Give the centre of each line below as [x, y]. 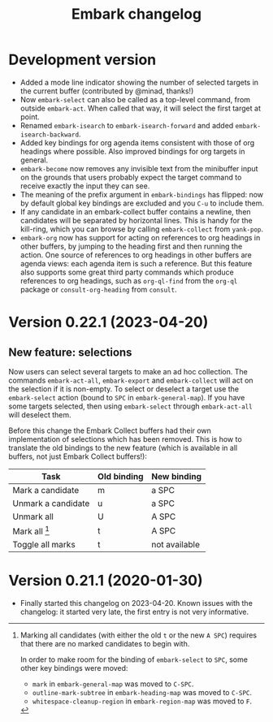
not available [176, 545]
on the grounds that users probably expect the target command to [131, 177]
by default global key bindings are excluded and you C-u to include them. [142, 203]
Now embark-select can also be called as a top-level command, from [135, 99]
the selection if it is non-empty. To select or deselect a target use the [124, 389]
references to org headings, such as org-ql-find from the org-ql [129, 280]
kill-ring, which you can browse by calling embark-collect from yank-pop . [142, 229]
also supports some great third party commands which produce [127, 272]
